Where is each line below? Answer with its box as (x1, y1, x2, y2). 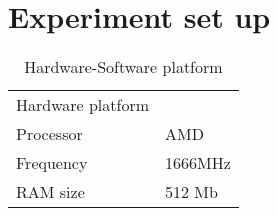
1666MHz (165, 151, 231, 175)
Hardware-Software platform (24, 55, 223, 79)
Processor (16, 122, 83, 146)
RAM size (16, 180, 85, 204)
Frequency (16, 151, 88, 175)
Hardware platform (16, 93, 150, 117)
